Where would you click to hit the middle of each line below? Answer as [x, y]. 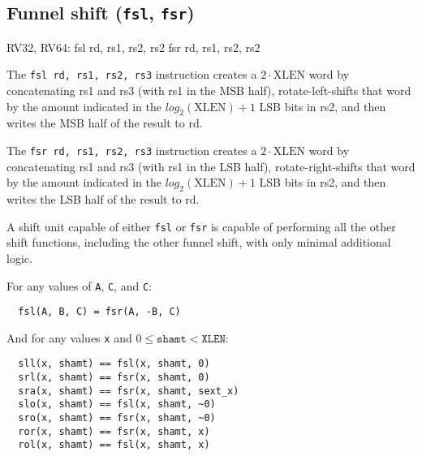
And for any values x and [69, 337]
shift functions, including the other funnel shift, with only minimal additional [199, 242]
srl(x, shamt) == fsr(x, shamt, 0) [114, 378]
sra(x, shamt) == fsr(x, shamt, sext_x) [129, 391]
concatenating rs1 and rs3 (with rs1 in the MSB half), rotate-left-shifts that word [209, 90]
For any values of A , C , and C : [79, 285]
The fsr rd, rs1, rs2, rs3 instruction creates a [132, 151]
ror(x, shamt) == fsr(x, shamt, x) [114, 431]
